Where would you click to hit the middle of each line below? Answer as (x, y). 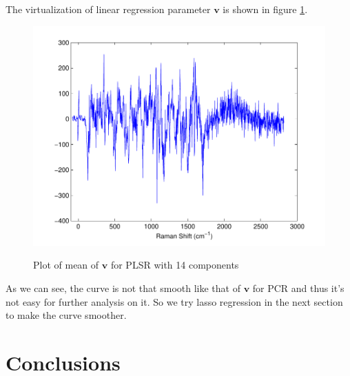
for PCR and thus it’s (298, 288)
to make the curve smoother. (66, 315)
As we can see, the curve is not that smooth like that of (123, 288)
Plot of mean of (66, 265)
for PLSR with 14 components (175, 265)
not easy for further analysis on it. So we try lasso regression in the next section (174, 301)
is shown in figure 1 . (265, 9)
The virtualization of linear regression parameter (108, 9)
